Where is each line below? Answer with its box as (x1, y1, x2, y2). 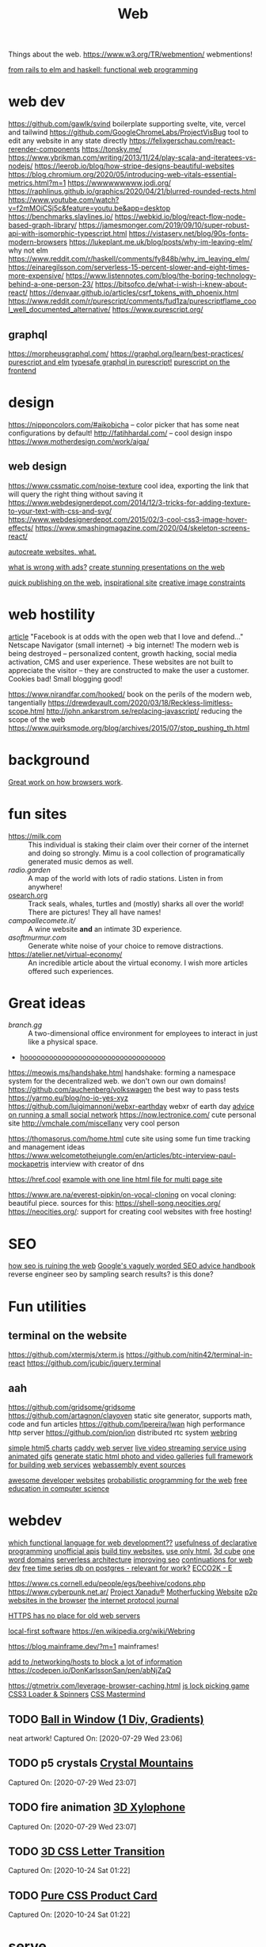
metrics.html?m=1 (8, 178, 66, 187)
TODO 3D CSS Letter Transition (8, 1845, 165, 1858)
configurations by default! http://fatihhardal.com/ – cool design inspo (8, 428, 233, 438)
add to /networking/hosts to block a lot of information (8, 1657, 183, 1667)
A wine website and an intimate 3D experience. (28, 924, 182, 933)
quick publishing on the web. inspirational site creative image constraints (8, 578, 246, 587)
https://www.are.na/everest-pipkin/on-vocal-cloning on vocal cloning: (8, 1190, 237, 1199)
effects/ (8, 523, 34, 532)
